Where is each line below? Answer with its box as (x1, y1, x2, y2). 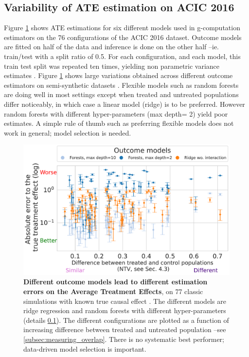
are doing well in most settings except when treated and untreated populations (4, 89, 239, 99)
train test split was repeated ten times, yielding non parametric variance (4, 60, 220, 71)
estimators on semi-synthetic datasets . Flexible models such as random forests (4, 79, 239, 90)
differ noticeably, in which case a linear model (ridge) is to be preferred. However (4, 99, 245, 109)
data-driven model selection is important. (23, 343, 146, 354)
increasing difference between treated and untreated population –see (23, 324, 226, 335)
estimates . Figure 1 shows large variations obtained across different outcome (4, 70, 233, 80)
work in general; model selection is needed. (4, 127, 131, 138)
